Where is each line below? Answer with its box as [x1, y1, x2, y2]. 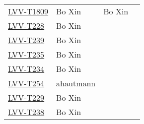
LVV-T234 [8, 63, 45, 74]
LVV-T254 [8, 77, 45, 89]
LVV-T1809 [8, 5, 49, 17]
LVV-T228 [8, 20, 45, 31]
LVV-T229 [8, 92, 45, 103]
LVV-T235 [8, 49, 45, 60]
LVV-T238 [8, 106, 45, 118]
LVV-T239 [8, 34, 45, 46]
